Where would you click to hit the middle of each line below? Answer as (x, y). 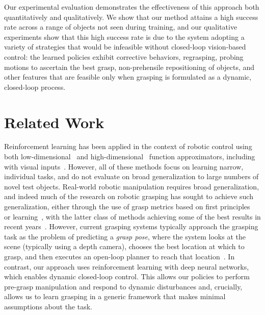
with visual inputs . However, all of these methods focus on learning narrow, (124, 166)
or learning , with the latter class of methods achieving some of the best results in (132, 216)
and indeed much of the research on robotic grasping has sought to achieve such (129, 196)
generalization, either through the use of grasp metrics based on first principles (127, 207)
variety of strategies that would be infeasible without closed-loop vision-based (125, 47)
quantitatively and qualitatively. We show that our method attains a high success (131, 17)
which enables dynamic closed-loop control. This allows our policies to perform (127, 276)
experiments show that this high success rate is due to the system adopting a (124, 37)
